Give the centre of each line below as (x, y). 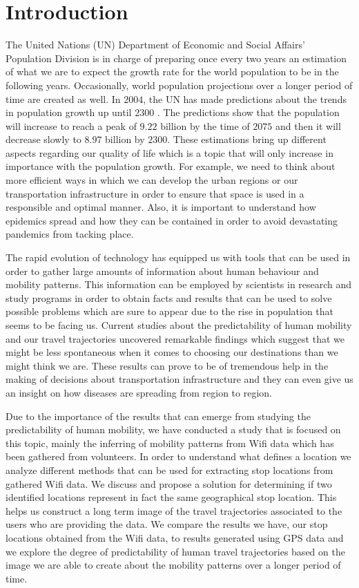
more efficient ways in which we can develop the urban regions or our (152, 180)
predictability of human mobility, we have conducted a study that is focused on (173, 429)
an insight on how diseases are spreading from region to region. (139, 392)
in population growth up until (69, 112)
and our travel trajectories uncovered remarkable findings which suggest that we (175, 338)
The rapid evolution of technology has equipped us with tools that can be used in (178, 257)
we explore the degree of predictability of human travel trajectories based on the (175, 551)
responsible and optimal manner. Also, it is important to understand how (161, 207)
